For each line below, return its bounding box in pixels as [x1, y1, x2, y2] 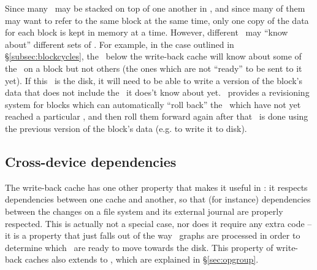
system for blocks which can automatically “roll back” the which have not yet [5, 98, 301, 110]
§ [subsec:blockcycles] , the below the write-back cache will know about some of [5, 50, 302, 63]
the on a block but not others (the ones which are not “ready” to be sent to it [5, 61, 302, 74]
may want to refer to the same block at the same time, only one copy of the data [5, 13, 309, 26]
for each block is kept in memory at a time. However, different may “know [5, 26, 288, 39]
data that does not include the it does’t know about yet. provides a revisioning [5, 86, 310, 99]
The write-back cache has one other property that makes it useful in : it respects [5, 180, 308, 193]
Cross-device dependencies [5, 152, 177, 171]
